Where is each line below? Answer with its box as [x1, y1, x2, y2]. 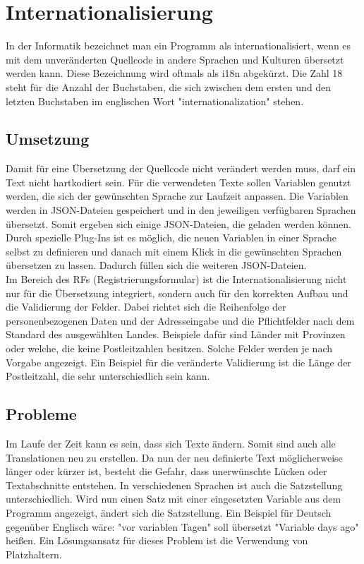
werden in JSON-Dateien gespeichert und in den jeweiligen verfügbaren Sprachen [6, 203, 356, 217]
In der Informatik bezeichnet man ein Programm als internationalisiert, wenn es [6, 38, 351, 53]
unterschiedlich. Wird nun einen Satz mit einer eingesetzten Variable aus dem [6, 491, 341, 506]
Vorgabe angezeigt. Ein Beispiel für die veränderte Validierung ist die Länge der [6, 354, 351, 369]
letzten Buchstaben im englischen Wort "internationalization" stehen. [6, 93, 304, 108]
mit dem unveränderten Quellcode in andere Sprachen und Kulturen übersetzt [6, 52, 344, 66]
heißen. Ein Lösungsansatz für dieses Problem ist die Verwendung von [6, 533, 308, 548]
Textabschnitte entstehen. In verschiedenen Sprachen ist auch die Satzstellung [6, 477, 343, 492]
